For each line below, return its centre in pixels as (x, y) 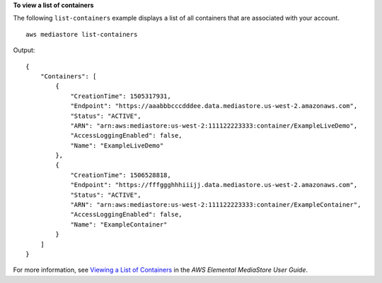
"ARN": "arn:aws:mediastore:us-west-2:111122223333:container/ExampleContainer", (216, 205)
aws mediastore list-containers (82, 34)
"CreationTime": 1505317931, (121, 96)
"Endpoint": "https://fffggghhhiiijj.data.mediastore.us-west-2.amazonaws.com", (214, 185)
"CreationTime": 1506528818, (121, 175)
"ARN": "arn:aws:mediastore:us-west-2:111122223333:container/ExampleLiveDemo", (214, 126)
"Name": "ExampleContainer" (119, 224)
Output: (24, 50)
